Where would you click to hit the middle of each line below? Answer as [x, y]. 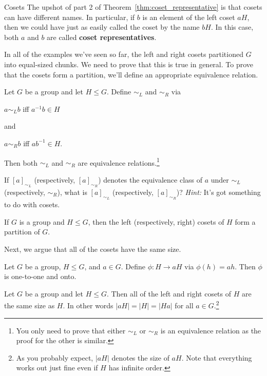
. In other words [88, 305]
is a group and [42, 221]
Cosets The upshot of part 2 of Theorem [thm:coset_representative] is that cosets [133, 7]
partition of [22, 232]
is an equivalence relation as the [211, 330]
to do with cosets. [32, 204]
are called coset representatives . [102, 37]
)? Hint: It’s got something [218, 192]
